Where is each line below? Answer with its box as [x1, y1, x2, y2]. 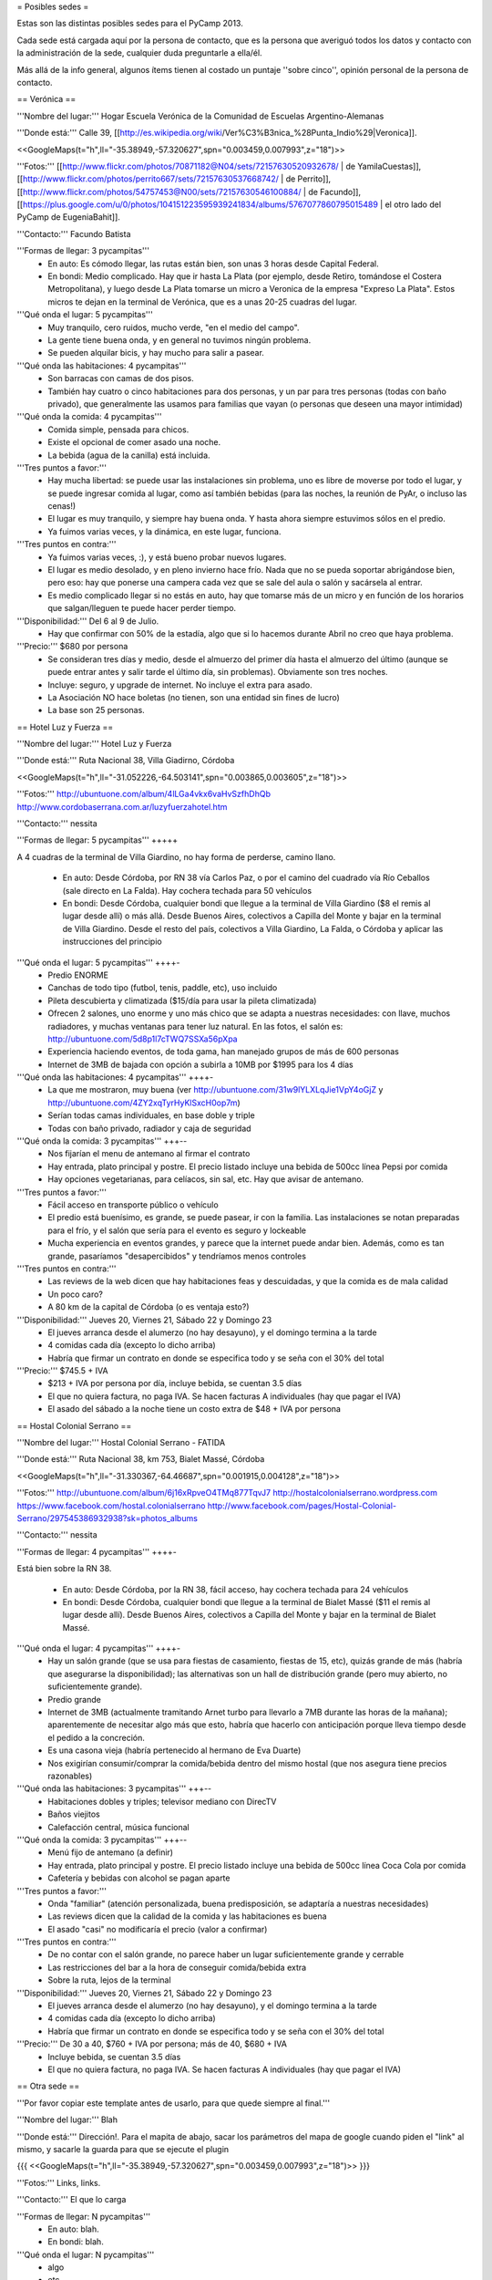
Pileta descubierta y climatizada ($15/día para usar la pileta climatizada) [47, 995, 317, 1006]
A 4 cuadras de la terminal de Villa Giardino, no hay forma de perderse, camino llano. [16, 851, 336, 862]
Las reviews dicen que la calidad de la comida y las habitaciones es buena [47, 1911, 327, 1922]
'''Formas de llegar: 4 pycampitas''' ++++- [16, 1546, 177, 1557]
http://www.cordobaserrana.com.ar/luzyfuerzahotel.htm [16, 801, 228, 812]
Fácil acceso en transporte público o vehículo [47, 1199, 219, 1210]
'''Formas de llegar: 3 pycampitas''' [16, 245, 150, 256]
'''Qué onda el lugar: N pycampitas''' [16, 2249, 155, 2260]
